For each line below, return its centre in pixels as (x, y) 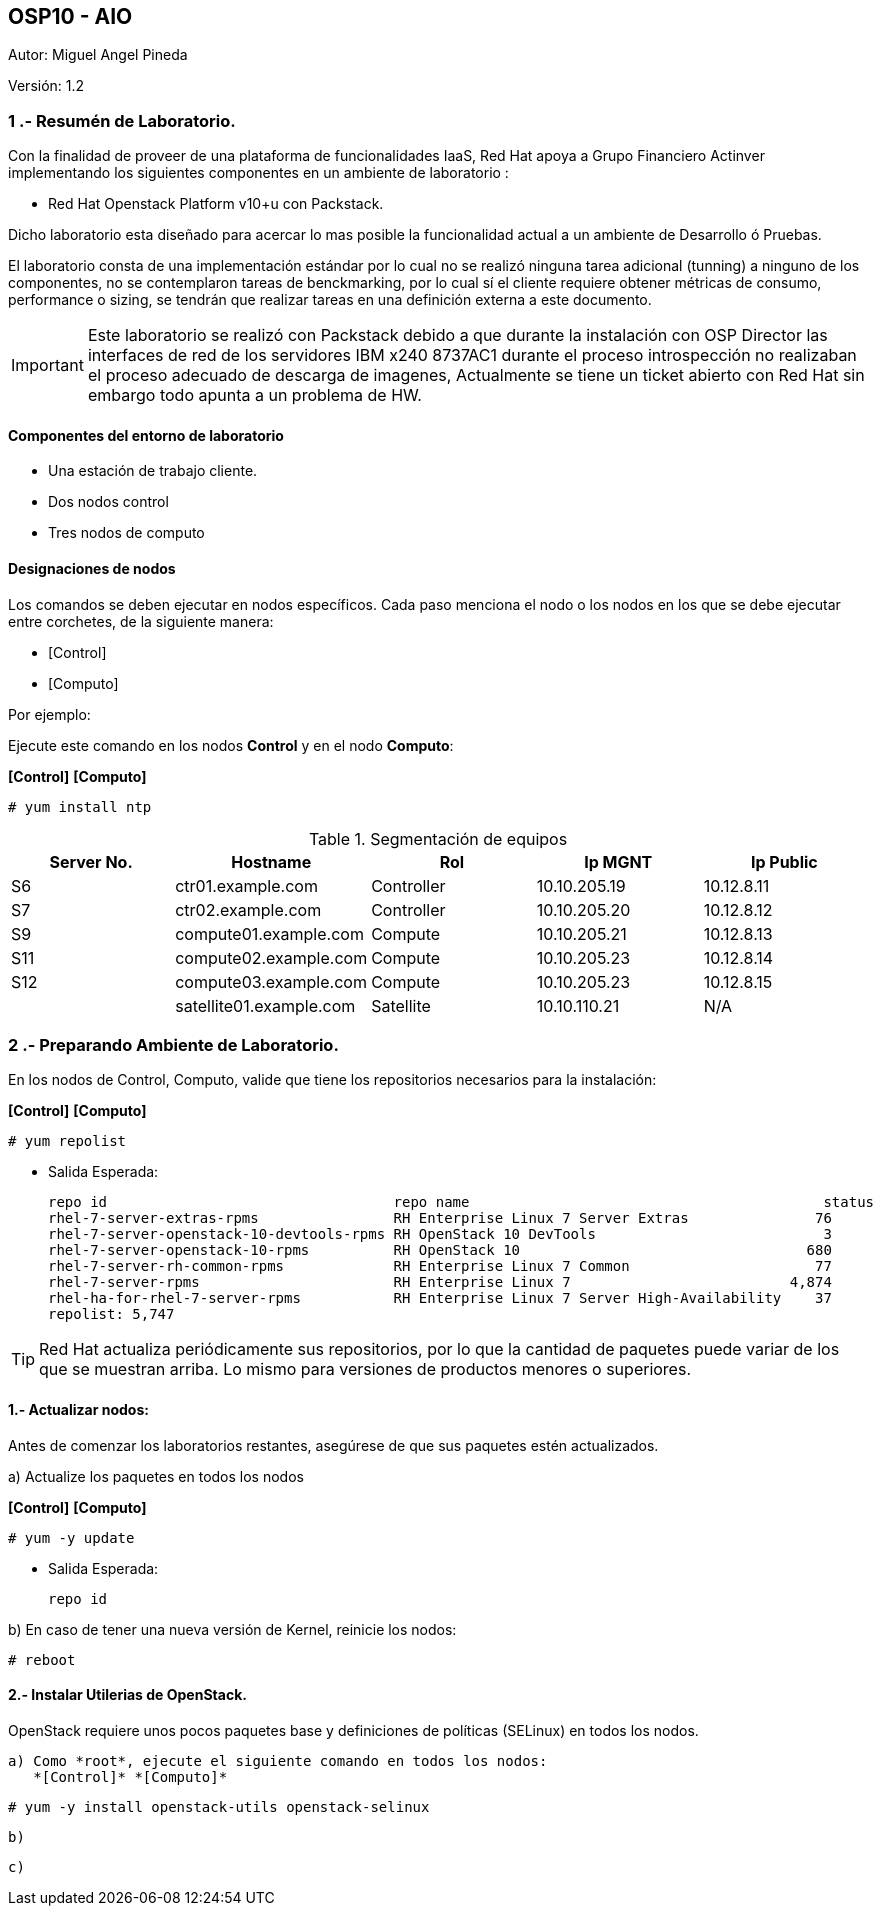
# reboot (42, 1659)
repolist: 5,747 (111, 1314)
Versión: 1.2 (46, 86)
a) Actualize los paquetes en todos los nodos (156, 1476)
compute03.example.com (271, 981)
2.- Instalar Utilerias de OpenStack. (127, 1695)
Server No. (91, 861)
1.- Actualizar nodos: (78, 1409)
